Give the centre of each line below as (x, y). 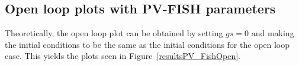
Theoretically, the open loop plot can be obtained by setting (114, 33)
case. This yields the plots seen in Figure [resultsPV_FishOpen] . (123, 56)
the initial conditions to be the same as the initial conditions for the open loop (147, 44)
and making (273, 33)
